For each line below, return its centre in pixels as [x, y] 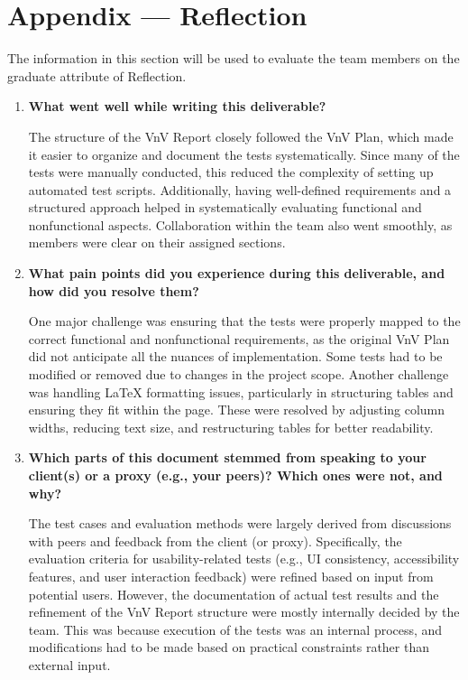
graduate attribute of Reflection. [97, 75]
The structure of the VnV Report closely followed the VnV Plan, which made [241, 136]
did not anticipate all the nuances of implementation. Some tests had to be [235, 356]
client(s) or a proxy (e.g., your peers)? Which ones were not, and [235, 475]
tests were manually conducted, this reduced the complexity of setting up [231, 172]
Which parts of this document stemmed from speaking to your [227, 457]
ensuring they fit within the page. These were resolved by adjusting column [237, 410]
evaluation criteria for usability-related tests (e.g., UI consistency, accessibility [244, 559]
